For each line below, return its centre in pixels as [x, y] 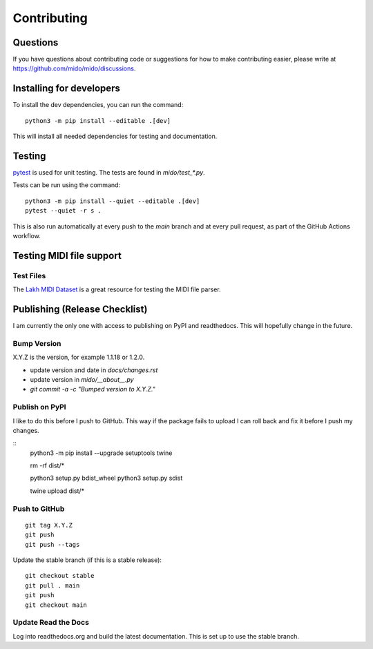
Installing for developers [67, 89]
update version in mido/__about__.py [82, 379]
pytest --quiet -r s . [64, 211]
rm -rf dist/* [47, 465]
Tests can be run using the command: [67, 185]
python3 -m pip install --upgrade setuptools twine [101, 453]
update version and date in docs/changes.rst [94, 370]
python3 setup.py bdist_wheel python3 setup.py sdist [106, 478]
